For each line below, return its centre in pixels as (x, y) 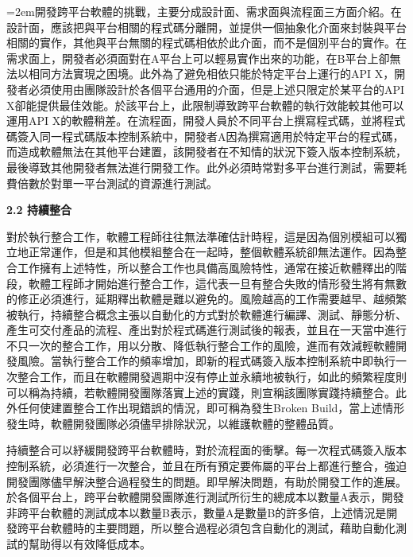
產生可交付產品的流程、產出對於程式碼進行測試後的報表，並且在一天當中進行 (206, 330)
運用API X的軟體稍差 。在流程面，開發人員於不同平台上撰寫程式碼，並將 (195, 121)
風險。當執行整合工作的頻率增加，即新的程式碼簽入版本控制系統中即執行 (206, 361)
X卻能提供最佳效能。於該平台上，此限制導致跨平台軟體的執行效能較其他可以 (205, 105)
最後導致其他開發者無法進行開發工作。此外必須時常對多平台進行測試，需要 (201, 167)
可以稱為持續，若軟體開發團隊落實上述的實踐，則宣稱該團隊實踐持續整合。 (201, 392)
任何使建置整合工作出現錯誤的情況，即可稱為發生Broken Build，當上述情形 (211, 408)
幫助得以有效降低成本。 (89, 543)
